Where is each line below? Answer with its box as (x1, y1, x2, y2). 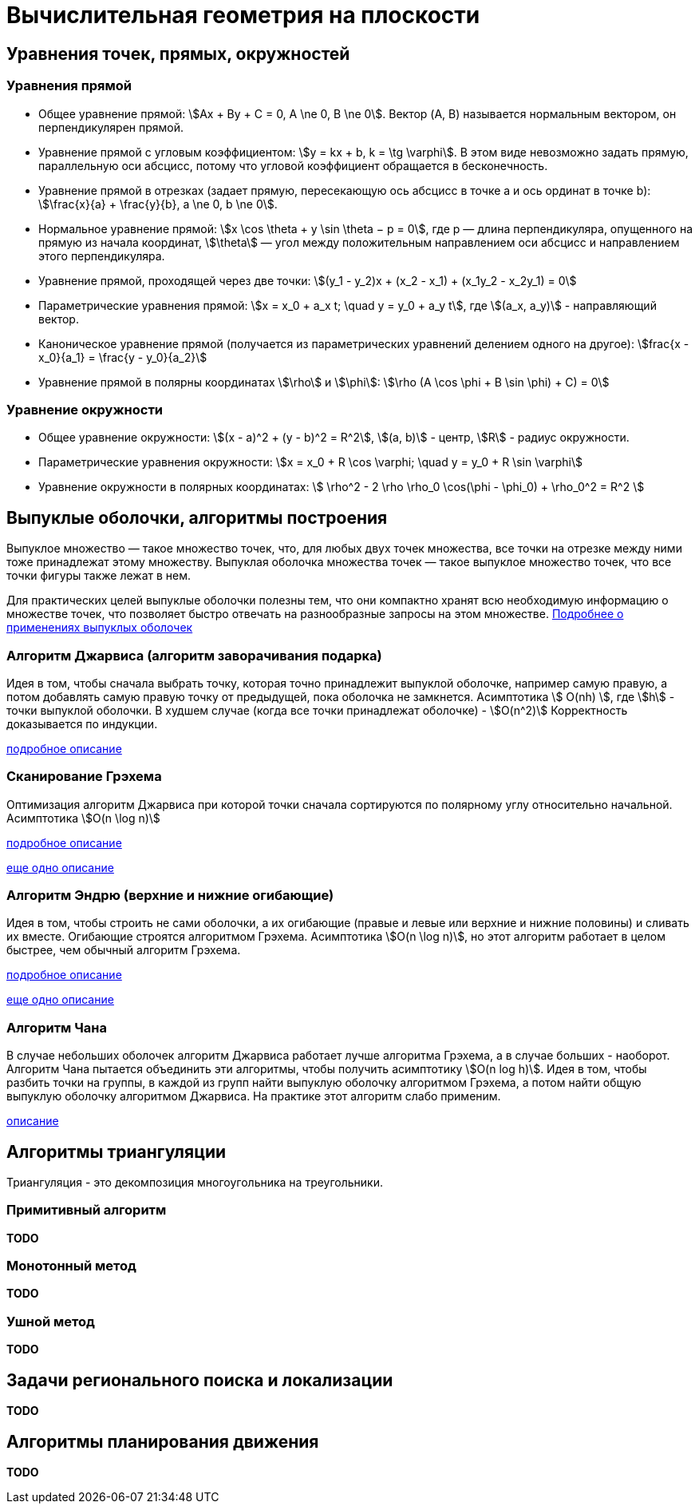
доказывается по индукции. (6, 716, 158, 731)
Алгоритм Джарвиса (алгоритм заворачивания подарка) (6, 647, 382, 664)
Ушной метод (6, 1313, 95, 1330)
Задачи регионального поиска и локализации (6, 1369, 393, 1390)
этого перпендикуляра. (38, 248, 165, 263)
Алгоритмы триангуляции (6, 1141, 227, 1162)
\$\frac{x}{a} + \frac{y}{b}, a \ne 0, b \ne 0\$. (38, 196, 278, 211)
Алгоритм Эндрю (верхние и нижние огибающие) (6, 887, 334, 904)
